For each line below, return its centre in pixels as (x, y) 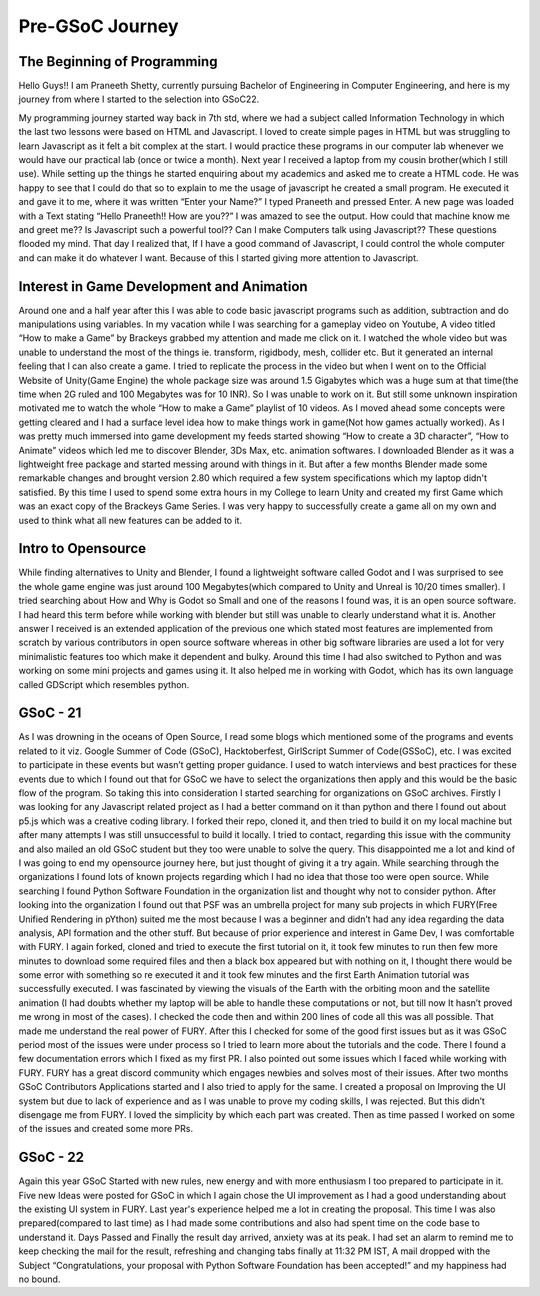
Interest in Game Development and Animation (163, 286)
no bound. (39, 1279)
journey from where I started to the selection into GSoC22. (139, 99)
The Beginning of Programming (118, 61)
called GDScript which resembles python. (104, 684)
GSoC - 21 (50, 713)
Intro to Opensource (82, 548)
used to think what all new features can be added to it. (130, 520)
